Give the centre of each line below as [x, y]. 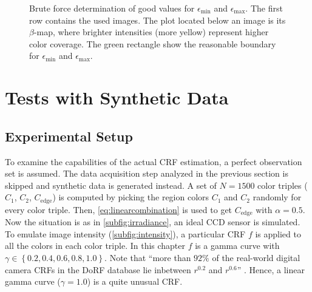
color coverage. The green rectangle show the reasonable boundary [153, 43]
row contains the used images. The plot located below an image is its [158, 20]
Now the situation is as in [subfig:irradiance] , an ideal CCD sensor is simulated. [153, 222]
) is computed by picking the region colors [131, 197]
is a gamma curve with [237, 246]
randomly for [277, 197]
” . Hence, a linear [271, 269]
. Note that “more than [148, 258]
